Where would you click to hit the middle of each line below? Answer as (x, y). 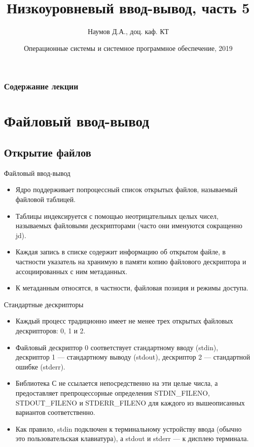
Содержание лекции (41, 86)
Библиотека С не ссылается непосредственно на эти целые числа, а (117, 383)
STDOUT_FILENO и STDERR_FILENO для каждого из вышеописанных (130, 402)
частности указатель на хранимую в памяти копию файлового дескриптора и (131, 261)
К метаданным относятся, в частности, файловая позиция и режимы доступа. (132, 288)
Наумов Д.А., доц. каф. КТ (128, 31)
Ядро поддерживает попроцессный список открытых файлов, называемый (127, 189)
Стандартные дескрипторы (44, 304)
